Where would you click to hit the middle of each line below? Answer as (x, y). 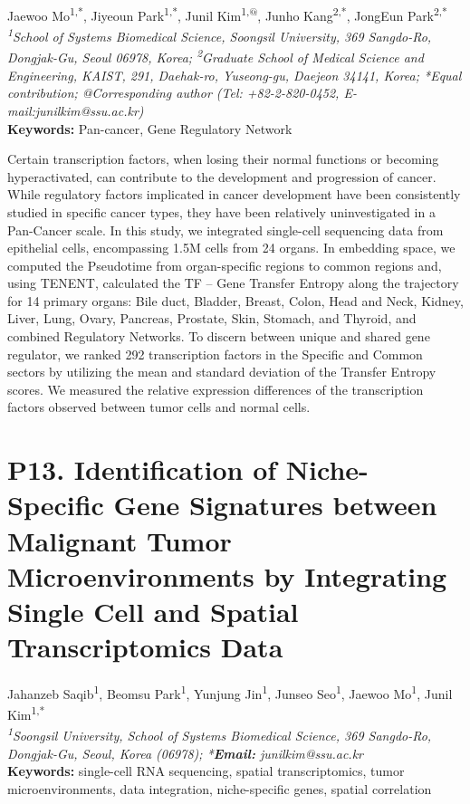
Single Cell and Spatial (153, 611)
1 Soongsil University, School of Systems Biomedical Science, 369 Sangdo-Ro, (220, 734)
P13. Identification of (142, 469)
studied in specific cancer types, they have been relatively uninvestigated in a (221, 211)
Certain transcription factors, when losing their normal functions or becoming (223, 159)
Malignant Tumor (120, 540)
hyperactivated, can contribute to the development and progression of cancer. (222, 176)
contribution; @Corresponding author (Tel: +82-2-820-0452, (173, 93)
